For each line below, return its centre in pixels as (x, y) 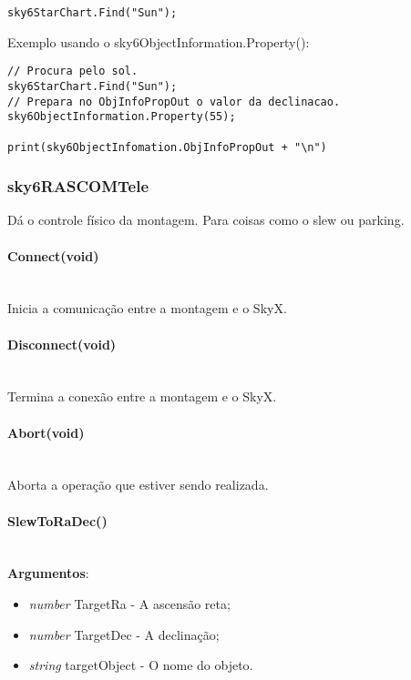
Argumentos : (48, 573)
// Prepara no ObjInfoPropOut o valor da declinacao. (174, 101)
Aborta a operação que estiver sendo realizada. (138, 485)
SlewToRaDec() (57, 520)
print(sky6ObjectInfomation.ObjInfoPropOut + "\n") (167, 147)
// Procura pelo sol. (73, 71)
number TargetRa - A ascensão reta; (129, 603)
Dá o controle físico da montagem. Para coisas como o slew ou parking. (206, 220)
